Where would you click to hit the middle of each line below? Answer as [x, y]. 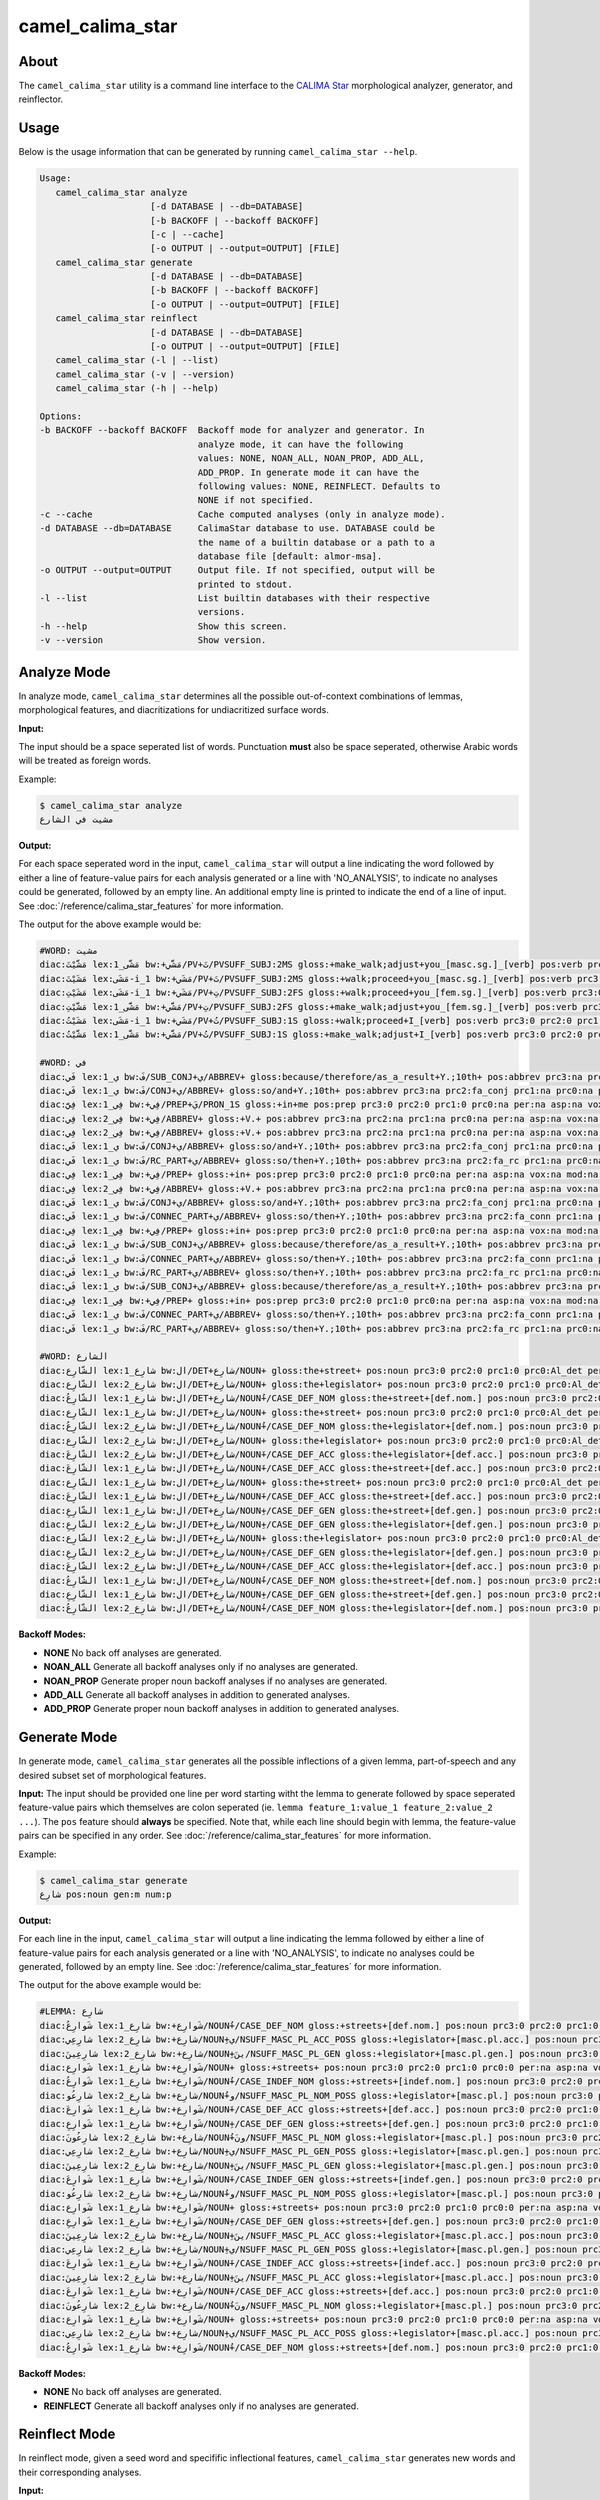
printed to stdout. [245, 584]
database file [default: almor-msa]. [290, 556]
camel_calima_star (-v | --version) [145, 374]
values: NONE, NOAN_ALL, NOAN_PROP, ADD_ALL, [311, 458]
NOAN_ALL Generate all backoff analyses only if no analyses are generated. [201, 1667]
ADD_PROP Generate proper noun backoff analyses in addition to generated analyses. [221, 1709]
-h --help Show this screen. [163, 626]
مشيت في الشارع [76, 819]
